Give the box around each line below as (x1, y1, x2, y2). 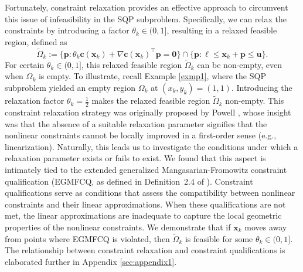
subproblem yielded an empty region (5, 81, 136, 93)
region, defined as (5, 35, 67, 47)
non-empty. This (225, 94, 284, 107)
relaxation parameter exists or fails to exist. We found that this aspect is (5, 152, 266, 164)
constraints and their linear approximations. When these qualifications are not (5, 198, 286, 210)
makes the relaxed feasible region (91, 94, 210, 107)
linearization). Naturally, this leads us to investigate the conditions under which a (5, 140, 298, 152)
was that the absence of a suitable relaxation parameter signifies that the (5, 117, 267, 130)
